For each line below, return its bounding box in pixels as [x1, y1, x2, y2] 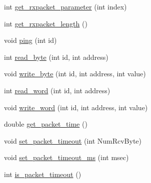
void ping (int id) [4, 35, 57, 45]
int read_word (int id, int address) [4, 85, 110, 95]
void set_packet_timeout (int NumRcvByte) [4, 135, 142, 146]
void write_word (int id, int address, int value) [4, 102, 148, 112]
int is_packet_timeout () [4, 169, 81, 179]
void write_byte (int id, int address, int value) [4, 68, 146, 79]
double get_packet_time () [4, 119, 87, 129]
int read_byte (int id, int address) [4, 51, 108, 62]
